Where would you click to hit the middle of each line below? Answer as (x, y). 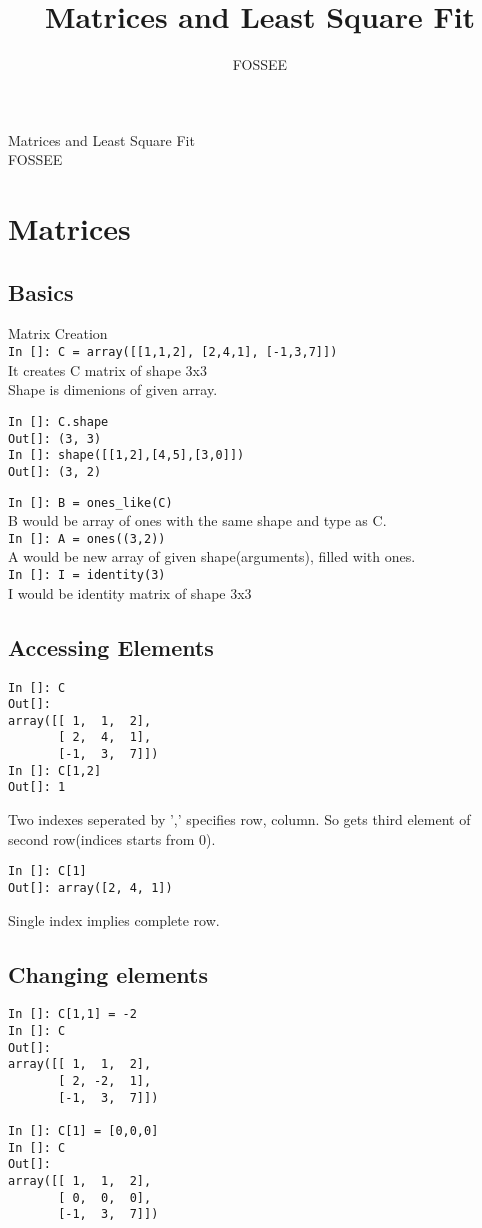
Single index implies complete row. (114, 919)
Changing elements (108, 973)
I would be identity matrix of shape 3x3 (130, 592)
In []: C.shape (58, 421)
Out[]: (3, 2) (55, 471)
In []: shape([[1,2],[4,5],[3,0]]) (126, 455)
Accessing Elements (111, 646)
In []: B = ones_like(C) (90, 502)
